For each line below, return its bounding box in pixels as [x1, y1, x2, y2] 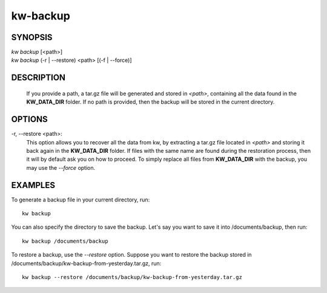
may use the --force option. [26, 164, 96, 171]
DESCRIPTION [11, 73, 66, 83]
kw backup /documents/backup [22, 237, 108, 244]
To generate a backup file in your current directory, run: [11, 196, 150, 203]
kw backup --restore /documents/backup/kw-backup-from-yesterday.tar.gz [22, 274, 242, 280]
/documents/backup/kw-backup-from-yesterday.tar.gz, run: [11, 260, 162, 267]
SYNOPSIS [11, 32, 53, 42]
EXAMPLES [11, 180, 56, 190]
